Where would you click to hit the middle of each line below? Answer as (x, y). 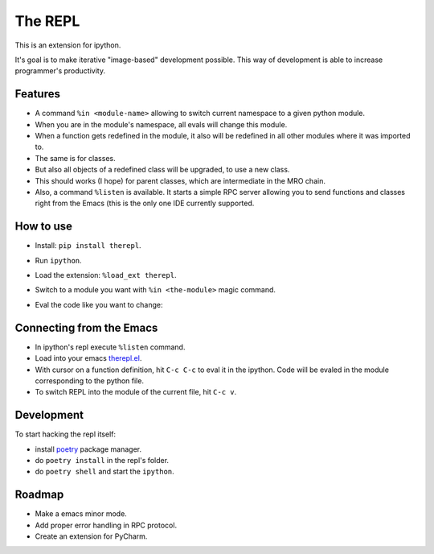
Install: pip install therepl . (88, 246)
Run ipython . (58, 260)
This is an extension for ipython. (68, 45)
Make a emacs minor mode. (81, 514)
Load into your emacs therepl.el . (88, 358)
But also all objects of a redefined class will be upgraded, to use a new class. (162, 170)
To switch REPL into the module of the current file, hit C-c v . (136, 392)
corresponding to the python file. (90, 380)
